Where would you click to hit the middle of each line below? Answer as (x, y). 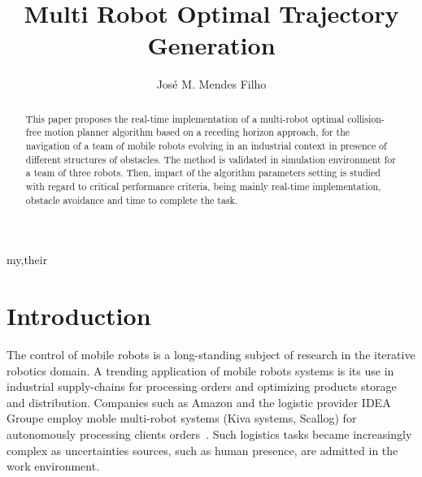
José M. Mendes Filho (211, 84)
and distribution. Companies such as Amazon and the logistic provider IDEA (199, 402)
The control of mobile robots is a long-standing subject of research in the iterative (211, 355)
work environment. (53, 466)
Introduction (79, 316)
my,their (27, 260)
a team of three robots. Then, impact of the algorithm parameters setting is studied (203, 173)
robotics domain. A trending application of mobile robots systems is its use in (200, 370)
